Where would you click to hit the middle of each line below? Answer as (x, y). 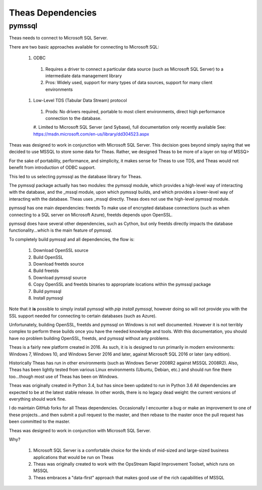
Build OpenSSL (48, 257)
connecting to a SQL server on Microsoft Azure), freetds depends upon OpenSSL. (91, 215)
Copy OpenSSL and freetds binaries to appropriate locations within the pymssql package (122, 285)
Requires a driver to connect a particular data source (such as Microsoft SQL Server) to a (134, 69)
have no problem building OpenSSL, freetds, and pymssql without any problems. (89, 338)
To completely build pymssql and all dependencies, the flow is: (72, 239)
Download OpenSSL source (61, 251)
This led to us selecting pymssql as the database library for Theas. (75, 176)
